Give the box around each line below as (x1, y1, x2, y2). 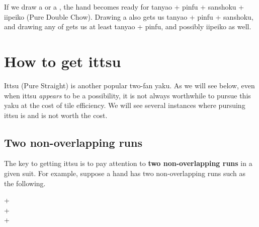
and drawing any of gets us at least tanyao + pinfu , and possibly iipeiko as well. (4, 21, 251, 32)
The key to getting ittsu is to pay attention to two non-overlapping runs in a (4, 158, 252, 168)
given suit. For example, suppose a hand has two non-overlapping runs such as (4, 168, 245, 179)
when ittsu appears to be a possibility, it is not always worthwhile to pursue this (4, 90, 251, 100)
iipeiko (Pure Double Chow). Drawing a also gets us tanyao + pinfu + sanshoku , (4, 11, 253, 22)
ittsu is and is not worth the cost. (4, 109, 108, 120)
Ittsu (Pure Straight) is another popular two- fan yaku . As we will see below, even (4, 80, 255, 90)
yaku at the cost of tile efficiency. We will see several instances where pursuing (4, 100, 245, 110)
